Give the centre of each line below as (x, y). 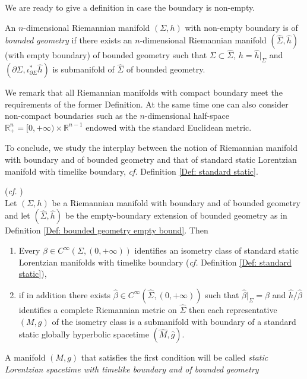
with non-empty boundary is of (241, 27)
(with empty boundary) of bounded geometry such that (106, 55)
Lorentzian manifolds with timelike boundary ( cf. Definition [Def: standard (155, 262)
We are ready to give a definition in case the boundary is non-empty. (130, 7)
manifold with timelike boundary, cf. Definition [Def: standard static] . (132, 171)
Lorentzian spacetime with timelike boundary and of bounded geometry (132, 369)
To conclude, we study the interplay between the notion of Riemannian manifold (151, 148)
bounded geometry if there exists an (69, 40)
